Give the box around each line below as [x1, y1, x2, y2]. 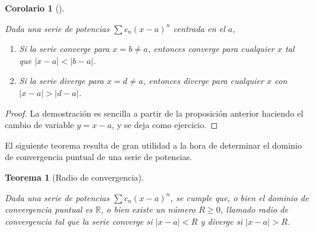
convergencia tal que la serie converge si [5, 214, 153, 227]
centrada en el [173, 22, 225, 34]
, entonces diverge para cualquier [143, 74, 264, 87]
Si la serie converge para [19, 42, 110, 55]
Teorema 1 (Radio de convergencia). [5, 170, 144, 183]
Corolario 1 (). [5, 2, 65, 14]
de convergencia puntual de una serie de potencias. [5, 150, 193, 163]
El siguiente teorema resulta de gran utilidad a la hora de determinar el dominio [5, 138, 302, 151]
